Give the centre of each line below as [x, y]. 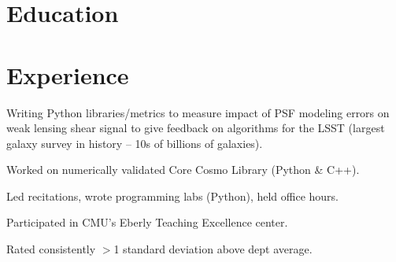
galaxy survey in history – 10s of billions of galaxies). [135, 143]
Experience [68, 74]
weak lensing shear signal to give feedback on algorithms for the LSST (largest [196, 128]
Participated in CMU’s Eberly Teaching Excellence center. [147, 222]
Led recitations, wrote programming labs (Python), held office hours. [173, 196]
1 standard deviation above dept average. [213, 249]
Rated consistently [51, 249]
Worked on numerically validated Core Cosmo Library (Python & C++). [183, 170]
